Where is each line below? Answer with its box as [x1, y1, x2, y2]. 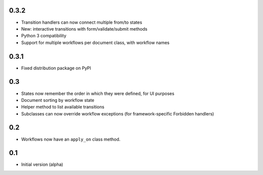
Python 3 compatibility [21, 33, 67, 39]
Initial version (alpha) [21, 161, 63, 167]
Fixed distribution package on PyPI [21, 65, 91, 71]
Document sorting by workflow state [21, 97, 94, 103]
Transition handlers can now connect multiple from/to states [21, 19, 142, 25]
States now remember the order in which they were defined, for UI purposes [21, 90, 175, 96]
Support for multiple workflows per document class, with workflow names [21, 39, 170, 46]
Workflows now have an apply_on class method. [21, 136, 121, 142]
